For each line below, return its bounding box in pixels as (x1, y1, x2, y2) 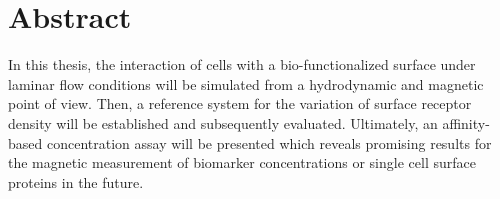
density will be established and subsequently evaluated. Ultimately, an (8, 112, 438, 133)
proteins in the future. (8, 171, 144, 192)
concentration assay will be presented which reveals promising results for (46, 132, 492, 153)
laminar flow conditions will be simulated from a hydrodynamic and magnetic (8, 73, 484, 94)
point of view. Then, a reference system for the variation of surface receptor (8, 93, 472, 114)
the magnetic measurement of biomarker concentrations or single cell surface (8, 152, 476, 173)
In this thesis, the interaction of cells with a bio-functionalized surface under (8, 54, 476, 75)
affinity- (442, 112, 490, 133)
